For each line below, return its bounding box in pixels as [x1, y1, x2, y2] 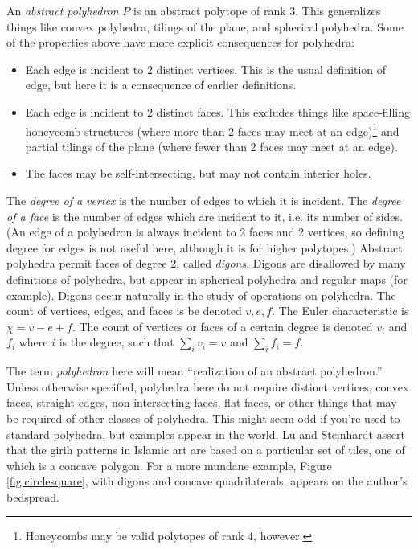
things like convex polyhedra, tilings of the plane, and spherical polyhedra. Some [6, 18, 404, 35]
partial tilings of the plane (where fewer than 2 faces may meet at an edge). [25, 137, 398, 154]
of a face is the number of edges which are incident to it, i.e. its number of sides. [6, 207, 403, 224]
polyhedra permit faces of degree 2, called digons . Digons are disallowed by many [6, 255, 406, 272]
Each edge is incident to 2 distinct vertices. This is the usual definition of [25, 60, 387, 77]
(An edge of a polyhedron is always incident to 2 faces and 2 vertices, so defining [6, 223, 404, 240]
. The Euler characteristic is [272, 302, 409, 319]
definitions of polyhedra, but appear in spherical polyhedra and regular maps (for [6, 270, 408, 287]
